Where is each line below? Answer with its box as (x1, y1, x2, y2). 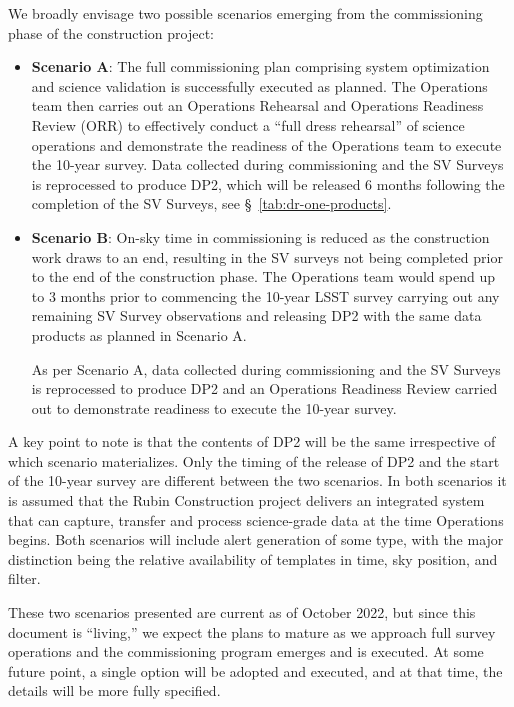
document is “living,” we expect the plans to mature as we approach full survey (8, 621, 496, 642)
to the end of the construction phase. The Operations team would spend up (31, 266, 495, 287)
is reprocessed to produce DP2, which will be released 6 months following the (31, 173, 505, 194)
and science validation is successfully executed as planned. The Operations (31, 75, 488, 96)
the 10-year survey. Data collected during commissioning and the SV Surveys (31, 154, 504, 175)
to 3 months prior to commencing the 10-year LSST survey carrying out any (31, 285, 500, 306)
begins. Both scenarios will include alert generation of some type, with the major (8, 529, 504, 550)
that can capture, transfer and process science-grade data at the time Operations (8, 509, 504, 530)
